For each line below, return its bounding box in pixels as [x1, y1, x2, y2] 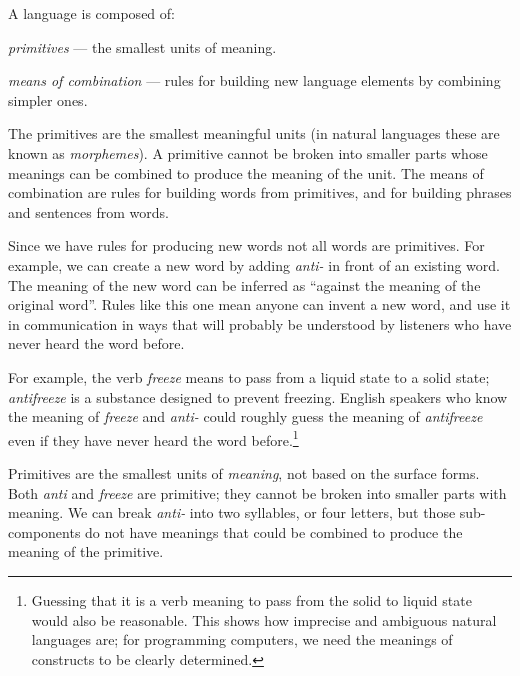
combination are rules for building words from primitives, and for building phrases [8, 182, 512, 203]
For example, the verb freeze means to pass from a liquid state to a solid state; [8, 366, 490, 387]
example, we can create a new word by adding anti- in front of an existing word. [8, 254, 500, 275]
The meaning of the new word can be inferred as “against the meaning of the [8, 274, 481, 295]
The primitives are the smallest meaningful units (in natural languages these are [8, 123, 500, 144]
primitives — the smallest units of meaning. [8, 36, 277, 57]
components [8, 521, 81, 542]
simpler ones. [8, 89, 88, 110]
